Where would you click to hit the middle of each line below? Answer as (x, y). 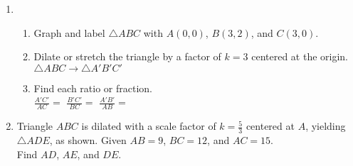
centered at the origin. (300, 56)
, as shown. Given (88, 140)
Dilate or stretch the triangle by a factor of (127, 56)
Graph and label (69, 32)
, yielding (326, 126)
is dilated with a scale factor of (149, 126)
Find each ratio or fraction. (93, 88)
